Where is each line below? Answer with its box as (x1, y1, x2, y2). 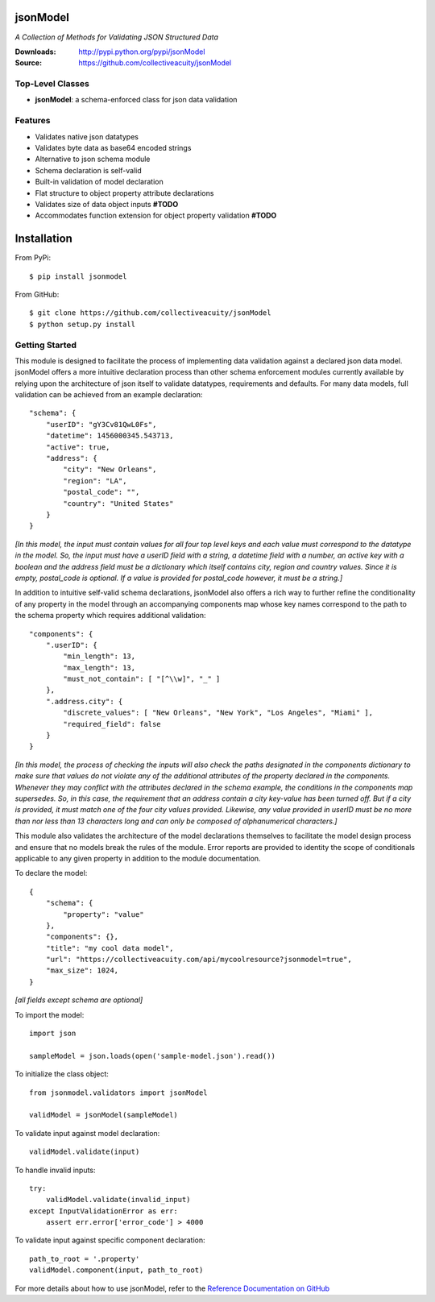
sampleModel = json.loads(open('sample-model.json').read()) (29, 1051, 275, 1060)
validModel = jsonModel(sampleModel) (29, 1110, 179, 1120)
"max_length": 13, (63, 663, 136, 672)
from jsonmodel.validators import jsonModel (29, 1088, 209, 1097)
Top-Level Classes (14, 78, 90, 89)
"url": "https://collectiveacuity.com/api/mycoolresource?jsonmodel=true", (45, 955, 352, 964)
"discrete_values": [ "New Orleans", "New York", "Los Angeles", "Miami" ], (63, 708, 374, 717)
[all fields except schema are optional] (14, 995, 143, 1005)
